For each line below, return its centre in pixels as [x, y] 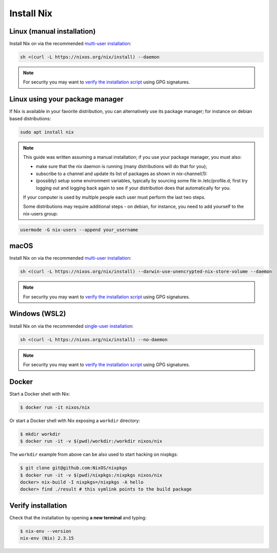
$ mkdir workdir [40, 434]
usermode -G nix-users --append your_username [79, 230]
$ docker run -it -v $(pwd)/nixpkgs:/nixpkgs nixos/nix [91, 475]
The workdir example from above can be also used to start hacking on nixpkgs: [94, 454]
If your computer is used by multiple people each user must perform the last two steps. [114, 197]
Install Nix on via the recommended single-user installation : [72, 326]
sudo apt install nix [47, 132]
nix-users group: [40, 213]
